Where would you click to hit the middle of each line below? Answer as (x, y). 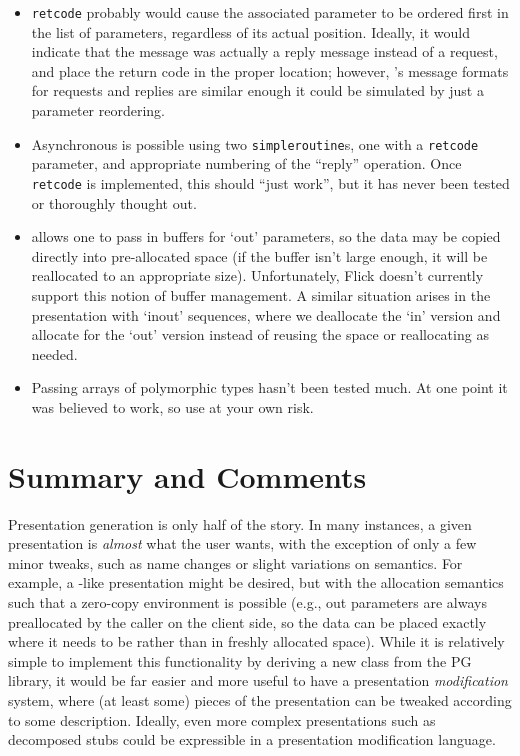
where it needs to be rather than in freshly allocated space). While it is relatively (256, 641)
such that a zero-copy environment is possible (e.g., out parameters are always (247, 601)
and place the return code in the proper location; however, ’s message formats (270, 70)
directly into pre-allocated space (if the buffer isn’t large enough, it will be (259, 255)
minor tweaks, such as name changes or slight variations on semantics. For (235, 562)
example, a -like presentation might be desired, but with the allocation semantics (256, 582)
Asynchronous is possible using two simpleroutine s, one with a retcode (255, 143)
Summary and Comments (187, 475)
